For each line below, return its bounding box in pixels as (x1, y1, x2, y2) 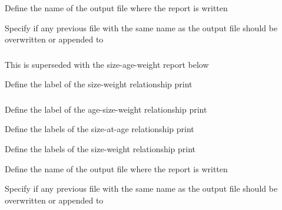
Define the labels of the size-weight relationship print (5, 143, 196, 155)
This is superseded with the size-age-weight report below (5, 58, 209, 70)
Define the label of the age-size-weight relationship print (5, 103, 207, 115)
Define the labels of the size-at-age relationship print (5, 123, 194, 135)
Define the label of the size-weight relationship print (5, 78, 193, 90)
